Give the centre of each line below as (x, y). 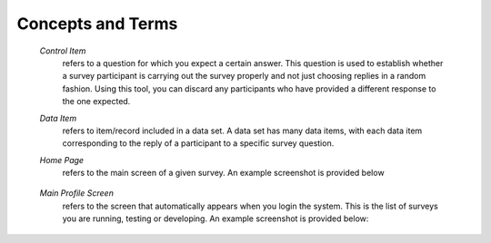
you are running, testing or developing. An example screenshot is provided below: (215, 219)
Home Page (62, 160)
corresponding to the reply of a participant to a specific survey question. (198, 143)
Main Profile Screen (76, 193)
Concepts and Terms (97, 24)
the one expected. (96, 102)
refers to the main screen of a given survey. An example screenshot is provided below (224, 173)
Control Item (63, 51)
